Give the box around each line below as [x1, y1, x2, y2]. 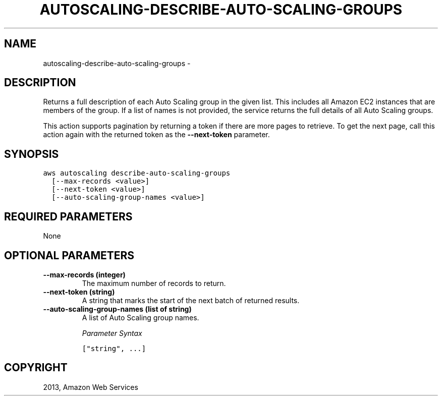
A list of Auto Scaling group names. [82, 313, 199, 322]
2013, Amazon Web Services [43, 382, 138, 391]
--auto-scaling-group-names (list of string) [43, 304, 192, 313]
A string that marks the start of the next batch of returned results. [82, 296, 300, 305]
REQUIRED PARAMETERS [4, 210, 133, 223]
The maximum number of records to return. [82, 278, 226, 288]
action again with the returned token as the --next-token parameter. [43, 130, 270, 139]
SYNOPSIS [4, 147, 59, 160]
